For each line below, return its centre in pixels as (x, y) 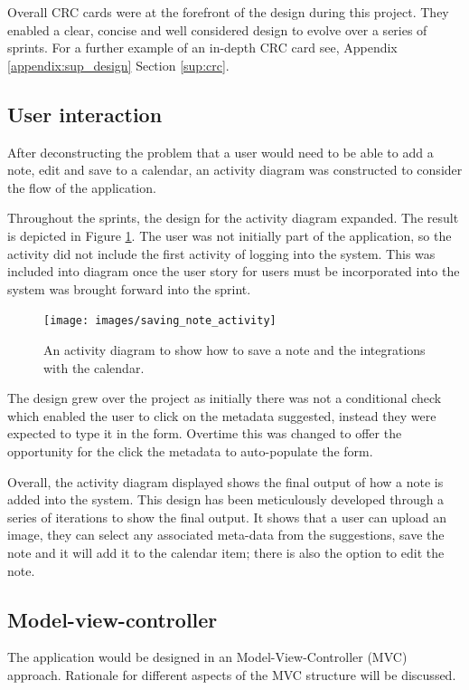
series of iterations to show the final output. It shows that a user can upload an (227, 517)
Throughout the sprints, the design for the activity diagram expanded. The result (233, 218)
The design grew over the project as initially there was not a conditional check (225, 398)
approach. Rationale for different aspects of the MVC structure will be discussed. (232, 674)
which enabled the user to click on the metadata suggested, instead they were (222, 415)
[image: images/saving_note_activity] (160, 321)
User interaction (85, 114)
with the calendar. (94, 367)
